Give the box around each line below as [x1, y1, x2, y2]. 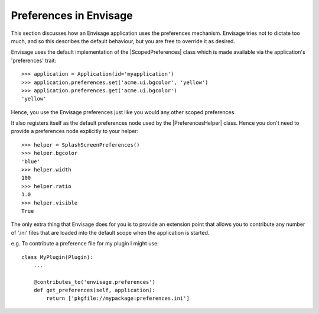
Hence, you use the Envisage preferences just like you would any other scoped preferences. [11, 108, 236, 115]
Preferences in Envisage [11, 9, 133, 22]
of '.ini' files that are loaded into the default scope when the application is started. [11, 229, 210, 236]
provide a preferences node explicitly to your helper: [11, 128, 139, 135]
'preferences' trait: [11, 57, 56, 64]
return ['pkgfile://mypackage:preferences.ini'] [46, 295, 190, 302]
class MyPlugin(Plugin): [21, 254, 93, 260]
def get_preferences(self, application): [33, 287, 156, 294]
